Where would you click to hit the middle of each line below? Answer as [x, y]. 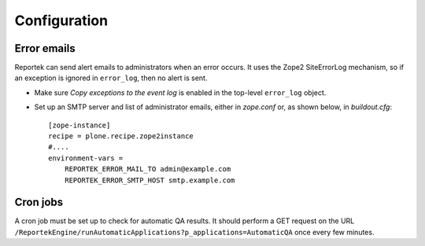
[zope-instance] [79, 125]
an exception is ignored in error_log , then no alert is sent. [111, 78]
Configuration [61, 20]
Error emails [45, 48]
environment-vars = [86, 158]
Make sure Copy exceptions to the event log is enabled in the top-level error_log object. [180, 92]
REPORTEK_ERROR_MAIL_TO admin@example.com [148, 169]
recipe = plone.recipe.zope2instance [121, 136]
